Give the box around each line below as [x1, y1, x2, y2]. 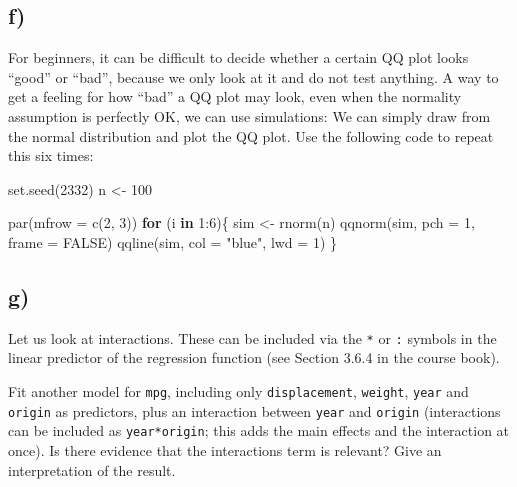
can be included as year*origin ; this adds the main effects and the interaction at [8, 420, 510, 441]
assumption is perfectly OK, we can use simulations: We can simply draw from [8, 105, 491, 126]
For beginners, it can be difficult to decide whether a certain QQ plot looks [8, 47, 469, 68]
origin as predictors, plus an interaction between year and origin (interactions [8, 400, 501, 421]
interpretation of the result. [8, 459, 176, 480]
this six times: [8, 145, 94, 166]
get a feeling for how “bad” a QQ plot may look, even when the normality [8, 86, 462, 107]
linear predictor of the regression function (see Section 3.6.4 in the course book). [8, 347, 500, 368]
